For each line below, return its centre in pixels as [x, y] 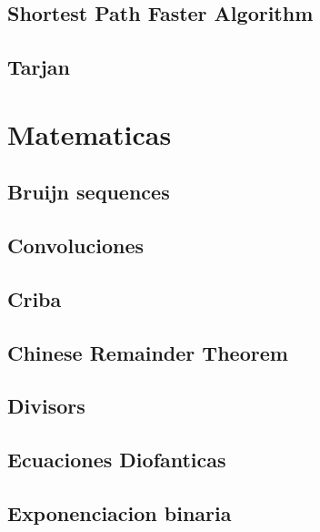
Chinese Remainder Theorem [148, 352]
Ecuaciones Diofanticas [117, 460]
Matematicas [90, 133]
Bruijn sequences [89, 192]
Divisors [46, 406]
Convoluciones [76, 246]
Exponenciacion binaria [120, 513]
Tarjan [39, 67]
